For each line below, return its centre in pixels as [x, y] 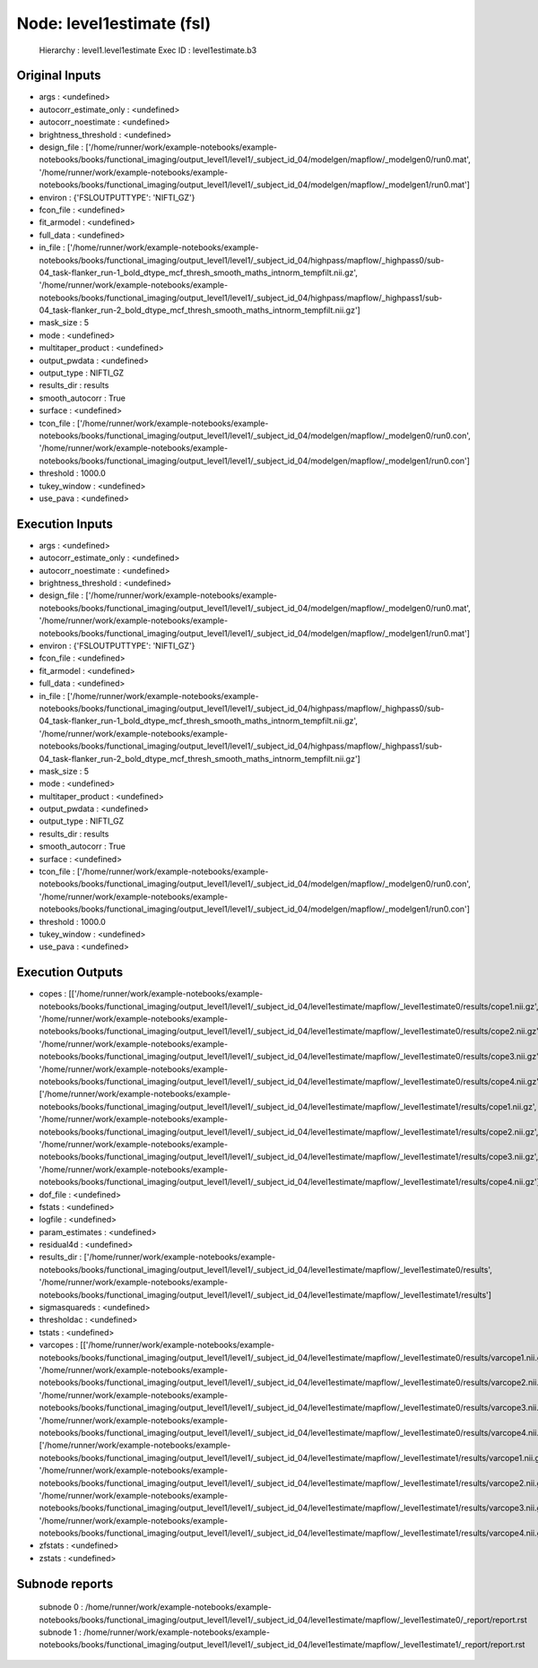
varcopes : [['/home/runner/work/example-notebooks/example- [157, 1345]
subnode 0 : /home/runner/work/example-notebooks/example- [156, 1607]
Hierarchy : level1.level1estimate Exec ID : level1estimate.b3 [148, 50]
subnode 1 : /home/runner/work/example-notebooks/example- [155, 1632]
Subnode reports [65, 1583]
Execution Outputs [70, 972]
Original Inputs [59, 76]
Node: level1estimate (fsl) [114, 23]
